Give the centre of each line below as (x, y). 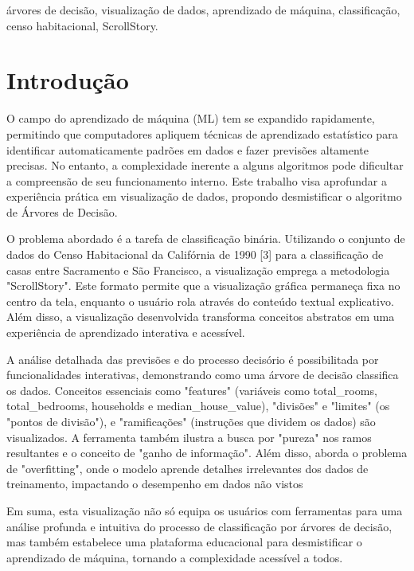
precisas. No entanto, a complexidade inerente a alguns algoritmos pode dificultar (205, 165)
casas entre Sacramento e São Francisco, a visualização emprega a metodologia (198, 270)
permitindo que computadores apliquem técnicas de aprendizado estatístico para (202, 133)
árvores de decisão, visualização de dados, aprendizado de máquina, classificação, (203, 10)
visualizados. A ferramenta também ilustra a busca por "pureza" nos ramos (189, 437)
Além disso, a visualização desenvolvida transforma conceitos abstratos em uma (201, 317)
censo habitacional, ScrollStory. (82, 25)
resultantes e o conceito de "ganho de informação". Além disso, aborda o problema (207, 453)
